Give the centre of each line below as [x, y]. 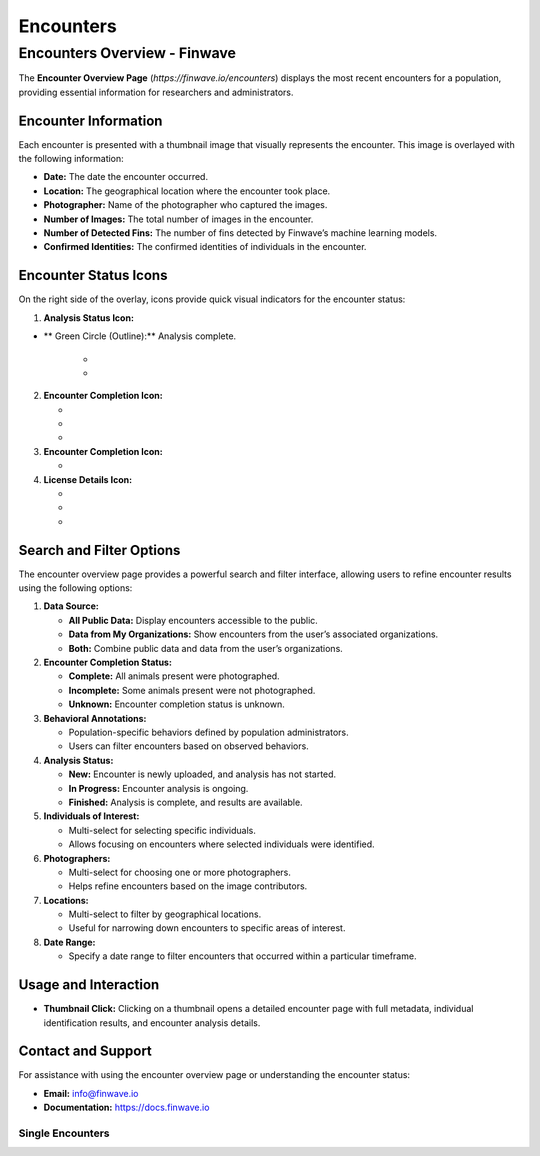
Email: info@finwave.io [91, 1093]
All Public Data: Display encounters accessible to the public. [193, 620]
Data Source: [71, 606]
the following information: [71, 159]
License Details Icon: [88, 479]
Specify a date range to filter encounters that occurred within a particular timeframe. [242, 956]
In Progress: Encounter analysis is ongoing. [158, 788]
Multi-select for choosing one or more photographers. [180, 872]
